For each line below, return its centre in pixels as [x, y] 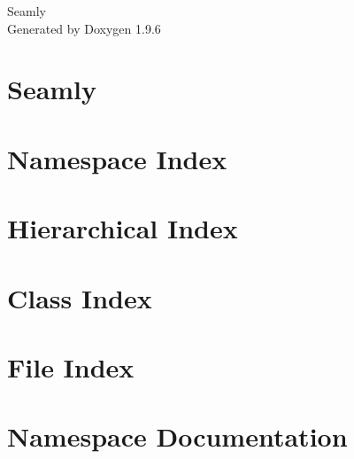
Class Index [80, 297]
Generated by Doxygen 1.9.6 [84, 28]
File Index [71, 366]
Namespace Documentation [177, 436]
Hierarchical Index [123, 228]
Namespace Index [117, 158]
